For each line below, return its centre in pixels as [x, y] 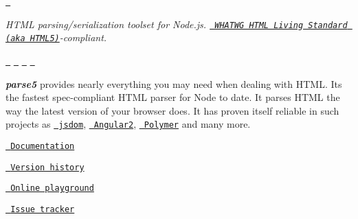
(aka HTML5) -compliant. [56, 37]
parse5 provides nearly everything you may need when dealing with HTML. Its [174, 83]
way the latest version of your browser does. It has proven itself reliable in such [172, 110]
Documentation [43, 147]
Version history [47, 167]
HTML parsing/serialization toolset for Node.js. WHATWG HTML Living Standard [177, 24]
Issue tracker [43, 210]
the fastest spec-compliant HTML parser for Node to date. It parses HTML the [173, 97]
